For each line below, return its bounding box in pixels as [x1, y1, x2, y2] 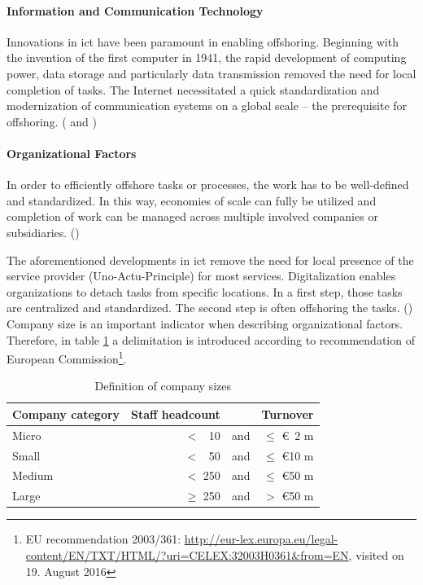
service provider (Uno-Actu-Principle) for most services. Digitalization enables [7, 267, 396, 284]
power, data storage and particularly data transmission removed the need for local [7, 64, 416, 81]
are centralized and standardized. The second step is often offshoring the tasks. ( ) [7, 299, 413, 316]
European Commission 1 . [7, 348, 127, 367]
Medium [12, 467, 54, 484]
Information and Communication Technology [7, 2, 264, 19]
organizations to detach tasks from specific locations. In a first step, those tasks [7, 283, 403, 300]
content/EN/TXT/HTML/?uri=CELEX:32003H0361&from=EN [25, 547, 349, 563]
